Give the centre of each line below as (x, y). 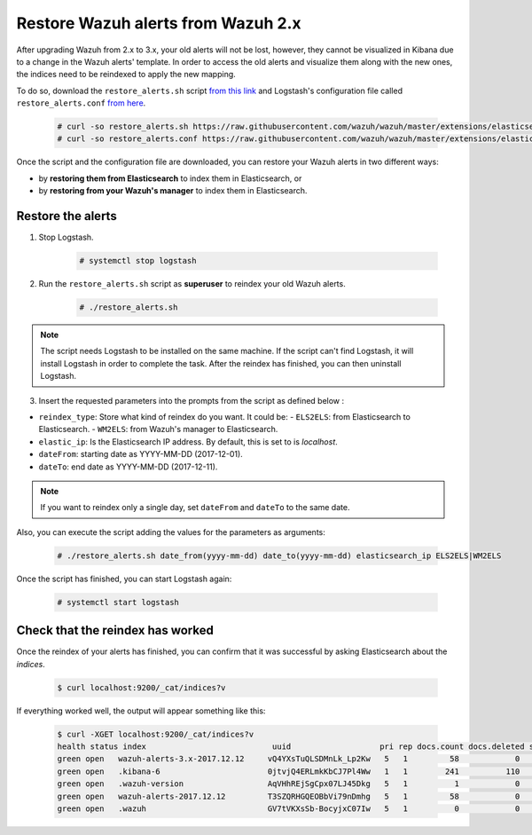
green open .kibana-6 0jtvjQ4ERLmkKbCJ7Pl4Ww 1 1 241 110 (289, 771)
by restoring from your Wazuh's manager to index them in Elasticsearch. (173, 191)
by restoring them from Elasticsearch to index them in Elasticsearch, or (170, 178)
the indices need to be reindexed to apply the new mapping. (126, 75)
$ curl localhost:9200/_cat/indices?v (141, 687)
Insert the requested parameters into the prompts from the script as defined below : (192, 400)
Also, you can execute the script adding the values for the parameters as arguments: (171, 532)
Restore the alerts (66, 216)
